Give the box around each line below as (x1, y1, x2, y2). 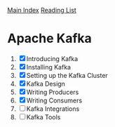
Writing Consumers (26, 96, 83, 105)
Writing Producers (26, 88, 79, 96)
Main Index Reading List (7, 6, 77, 14)
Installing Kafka (26, 62, 72, 71)
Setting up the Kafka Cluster (26, 71, 109, 79)
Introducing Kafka (26, 54, 79, 62)
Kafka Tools (26, 112, 61, 121)
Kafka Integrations (26, 105, 80, 113)
